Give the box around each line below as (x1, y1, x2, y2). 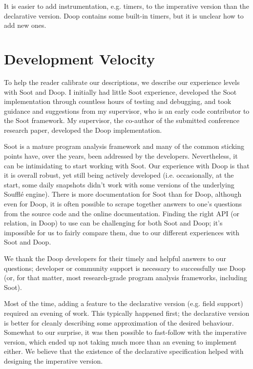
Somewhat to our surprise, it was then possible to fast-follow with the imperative (4, 327, 247, 337)
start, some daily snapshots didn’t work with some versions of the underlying (4, 179, 234, 189)
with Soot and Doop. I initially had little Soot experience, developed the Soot (4, 86, 237, 97)
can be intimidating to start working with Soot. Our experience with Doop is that (4, 160, 250, 170)
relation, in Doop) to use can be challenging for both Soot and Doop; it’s (4, 218, 223, 228)
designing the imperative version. (4, 355, 103, 366)
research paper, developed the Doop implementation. (4, 124, 162, 135)
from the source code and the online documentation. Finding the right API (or (4, 208, 240, 218)
